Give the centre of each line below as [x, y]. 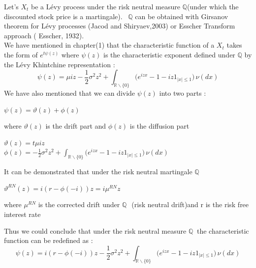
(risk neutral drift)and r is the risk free [190, 204]
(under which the [213, 6]
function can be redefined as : [48, 240]
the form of [21, 54]
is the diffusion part [160, 126]
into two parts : [183, 93]
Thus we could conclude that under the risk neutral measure [95, 230]
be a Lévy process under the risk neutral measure [106, 6]
